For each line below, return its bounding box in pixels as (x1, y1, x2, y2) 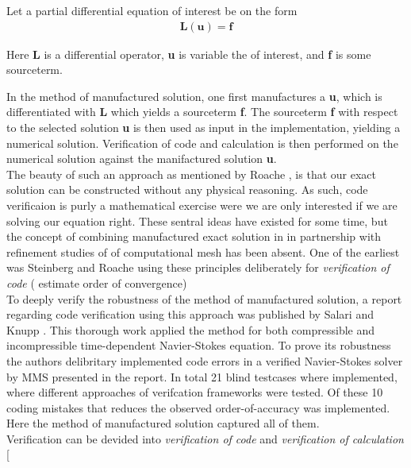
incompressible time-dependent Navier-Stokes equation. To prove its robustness (6, 337, 391, 354)
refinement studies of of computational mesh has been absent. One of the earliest (6, 243, 400, 260)
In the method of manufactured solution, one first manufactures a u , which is (6, 87, 382, 104)
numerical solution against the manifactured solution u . (6, 150, 277, 167)
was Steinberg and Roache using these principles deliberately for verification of (6, 259, 390, 276)
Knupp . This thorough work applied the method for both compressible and (6, 321, 375, 338)
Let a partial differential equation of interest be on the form (6, 2, 298, 18)
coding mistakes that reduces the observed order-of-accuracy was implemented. (6, 399, 390, 416)
